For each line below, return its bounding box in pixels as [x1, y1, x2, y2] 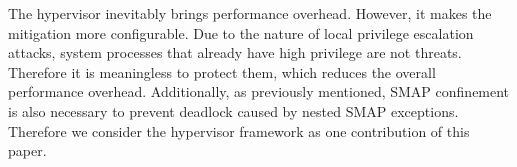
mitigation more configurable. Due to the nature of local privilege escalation [8, 22, 474, 43]
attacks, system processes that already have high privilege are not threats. [8, 42, 462, 63]
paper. [8, 140, 47, 161]
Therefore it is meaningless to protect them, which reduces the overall [8, 61, 436, 82]
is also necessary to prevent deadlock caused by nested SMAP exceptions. [8, 100, 459, 121]
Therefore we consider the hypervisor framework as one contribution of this [8, 120, 470, 141]
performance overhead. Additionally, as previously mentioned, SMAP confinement [8, 81, 510, 102]
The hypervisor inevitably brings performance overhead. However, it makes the [8, 3, 492, 23]
